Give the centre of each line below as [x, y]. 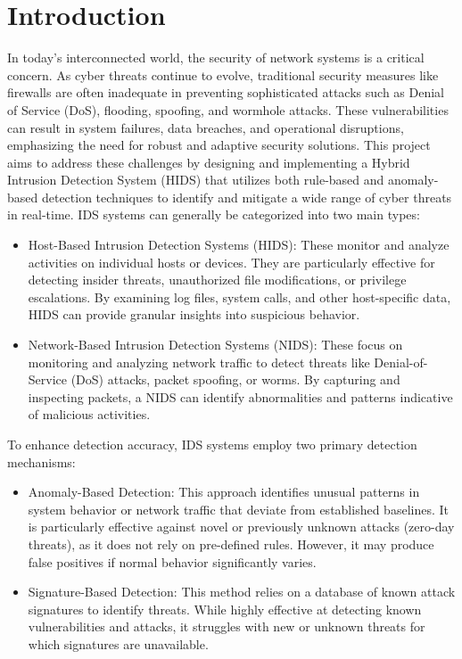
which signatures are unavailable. [118, 643]
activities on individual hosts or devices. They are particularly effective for [231, 262]
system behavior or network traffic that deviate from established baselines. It [238, 509]
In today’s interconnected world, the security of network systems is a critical [216, 58]
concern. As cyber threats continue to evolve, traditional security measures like [223, 74]
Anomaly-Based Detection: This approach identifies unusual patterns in [224, 492]
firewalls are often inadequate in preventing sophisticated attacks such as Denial [226, 92]
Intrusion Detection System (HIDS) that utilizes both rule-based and [196, 180]
